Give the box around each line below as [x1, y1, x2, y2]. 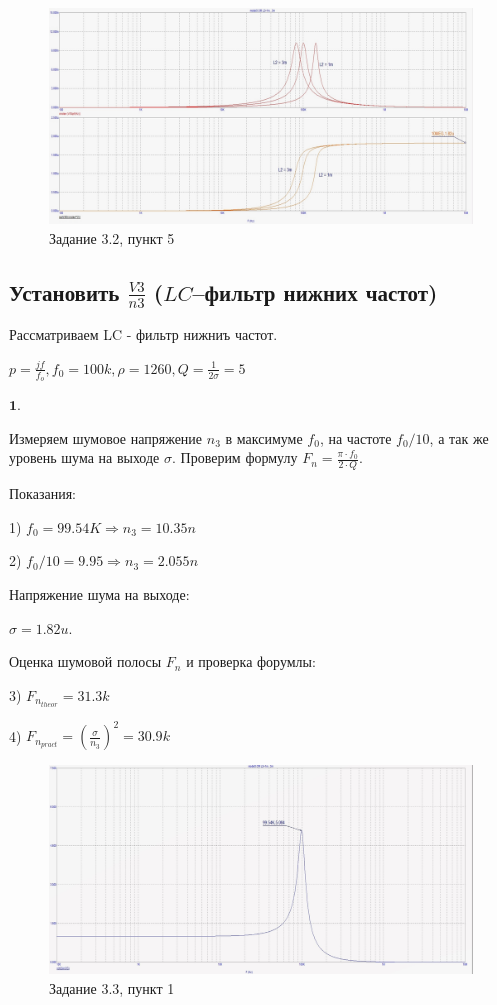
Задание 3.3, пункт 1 [49, 978, 175, 999]
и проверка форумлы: [186, 651, 316, 672]
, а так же [429, 427, 489, 448]
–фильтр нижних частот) [192, 276, 438, 307]
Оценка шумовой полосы [9, 651, 162, 672]
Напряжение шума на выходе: [9, 584, 190, 604]
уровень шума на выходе [9, 447, 160, 468]
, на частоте [319, 427, 392, 448]
